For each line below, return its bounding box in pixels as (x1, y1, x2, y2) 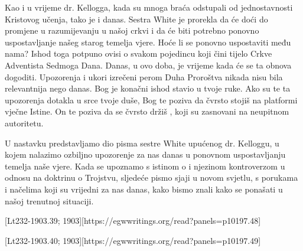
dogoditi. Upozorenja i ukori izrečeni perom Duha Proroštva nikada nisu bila (5, 70, 283, 83)
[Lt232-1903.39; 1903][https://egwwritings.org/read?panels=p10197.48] (5, 214, 261, 227)
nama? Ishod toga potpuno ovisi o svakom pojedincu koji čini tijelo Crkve (5, 47, 272, 60)
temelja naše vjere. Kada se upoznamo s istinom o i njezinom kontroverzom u (5, 159, 285, 172)
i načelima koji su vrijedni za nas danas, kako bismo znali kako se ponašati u (5, 182, 283, 195)
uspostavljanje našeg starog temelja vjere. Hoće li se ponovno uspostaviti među (5, 35, 291, 48)
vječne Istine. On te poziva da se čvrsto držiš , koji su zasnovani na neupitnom (5, 105, 289, 118)
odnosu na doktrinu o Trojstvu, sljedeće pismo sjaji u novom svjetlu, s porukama (5, 171, 298, 184)
